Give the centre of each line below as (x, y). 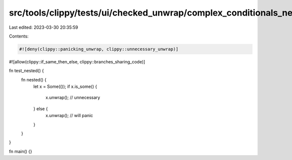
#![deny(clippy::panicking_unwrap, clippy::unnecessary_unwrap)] (99, 49)
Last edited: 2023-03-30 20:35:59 (44, 27)
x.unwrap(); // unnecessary (73, 98)
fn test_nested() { (26, 71)
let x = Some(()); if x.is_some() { (65, 87)
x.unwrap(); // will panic (69, 116)
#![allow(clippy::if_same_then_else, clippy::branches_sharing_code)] (77, 61)
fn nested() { (34, 80)
